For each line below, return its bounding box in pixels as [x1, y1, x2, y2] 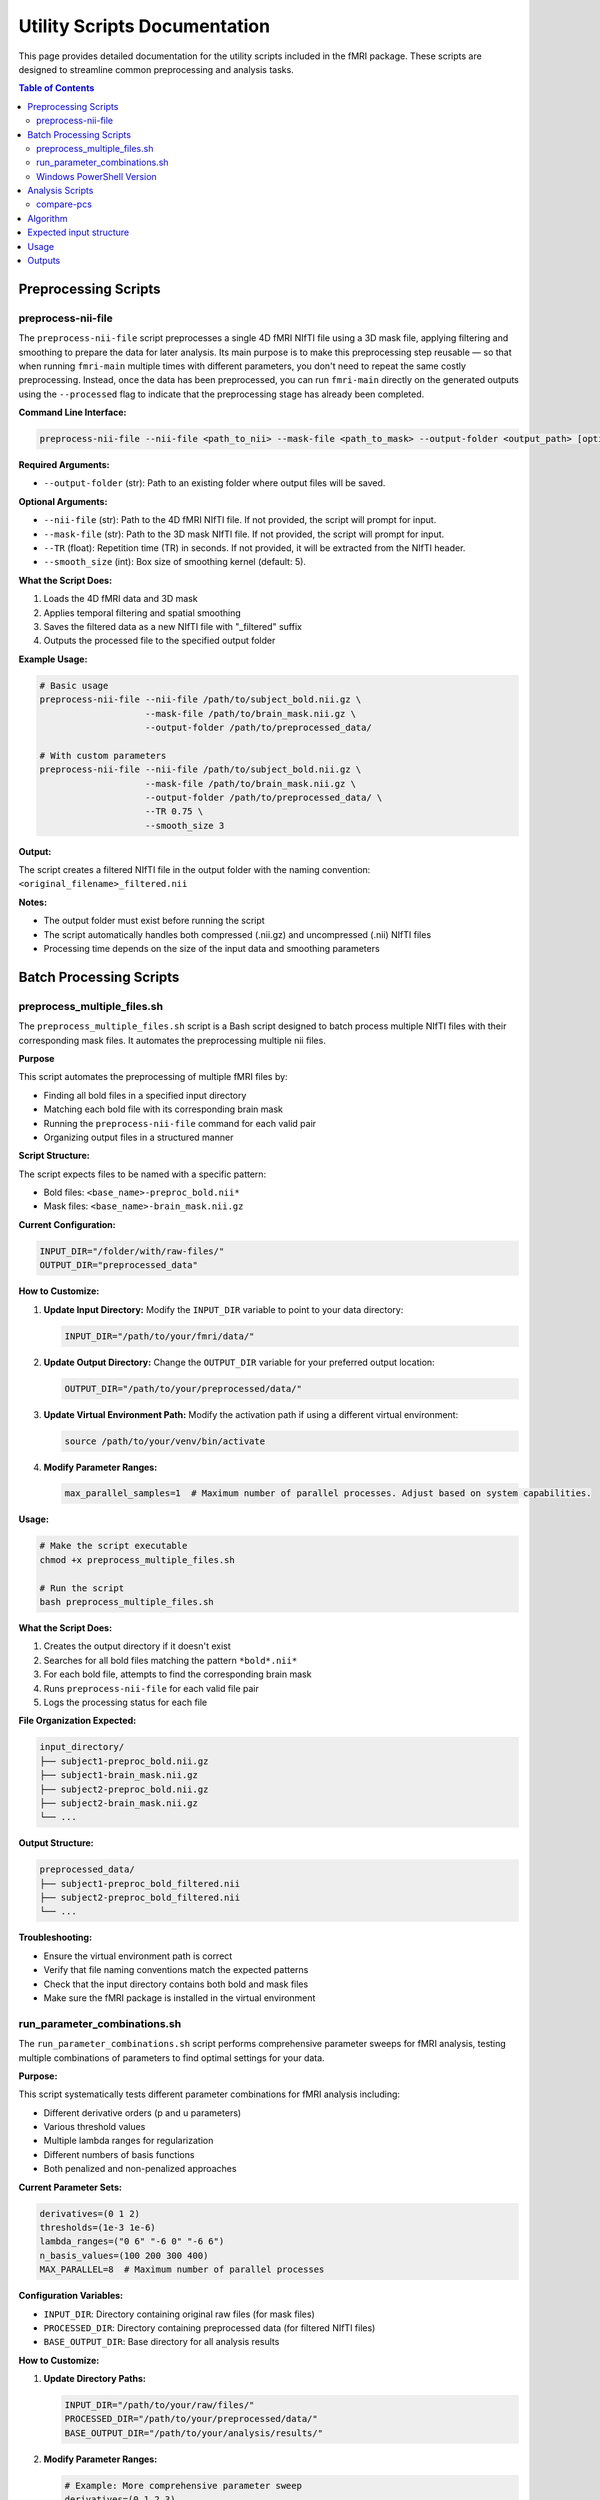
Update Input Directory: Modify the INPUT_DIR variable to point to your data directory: [43, 1303, 404, 1315]
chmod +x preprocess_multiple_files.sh [39, 1554, 235, 1565]
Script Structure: [18, 1150, 90, 1162]
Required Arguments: [18, 459, 110, 471]
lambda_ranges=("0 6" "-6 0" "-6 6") [39, 2236, 225, 2247]
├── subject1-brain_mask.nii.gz [39, 1770, 199, 1781]
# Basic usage [39, 680, 109, 691]
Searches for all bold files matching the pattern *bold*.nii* [43, 1654, 298, 1666]
